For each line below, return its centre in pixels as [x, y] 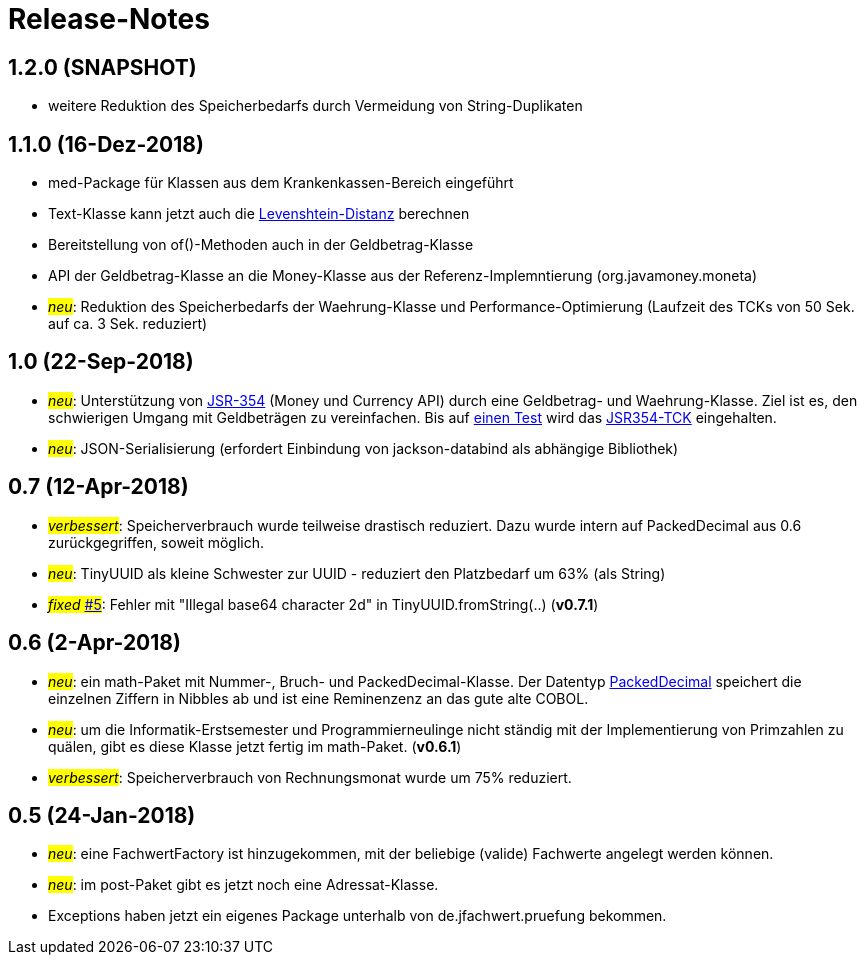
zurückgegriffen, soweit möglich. [156, 542]
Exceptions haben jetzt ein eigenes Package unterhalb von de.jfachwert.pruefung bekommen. [357, 916]
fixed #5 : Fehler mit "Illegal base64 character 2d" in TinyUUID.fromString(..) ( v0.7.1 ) [323, 604]
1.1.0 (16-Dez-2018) [106, 144]
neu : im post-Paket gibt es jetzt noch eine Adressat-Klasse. [243, 885]
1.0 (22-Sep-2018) [101, 362]
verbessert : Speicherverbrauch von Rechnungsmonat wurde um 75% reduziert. [310, 777]
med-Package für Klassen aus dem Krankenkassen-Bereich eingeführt [281, 183]
